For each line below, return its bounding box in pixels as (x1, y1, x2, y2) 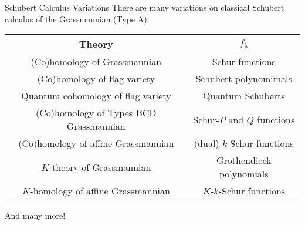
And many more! (5, 209, 66, 221)
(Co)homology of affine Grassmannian (18, 136, 174, 150)
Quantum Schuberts (202, 89, 285, 103)
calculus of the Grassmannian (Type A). (5, 12, 150, 25)
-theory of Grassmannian (49, 160, 151, 174)
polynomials (219, 167, 269, 181)
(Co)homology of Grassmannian (30, 55, 162, 69)
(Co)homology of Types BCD (36, 106, 157, 120)
